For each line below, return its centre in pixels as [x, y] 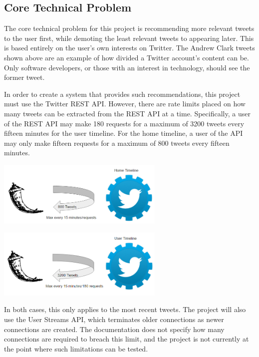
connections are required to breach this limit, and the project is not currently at [127, 339]
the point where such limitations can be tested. [76, 348]
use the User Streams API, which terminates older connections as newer [114, 319]
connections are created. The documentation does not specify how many [114, 329]
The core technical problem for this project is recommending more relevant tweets [129, 28]
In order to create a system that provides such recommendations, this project [122, 94]
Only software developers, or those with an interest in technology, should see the [127, 67]
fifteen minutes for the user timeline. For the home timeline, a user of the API [124, 133]
